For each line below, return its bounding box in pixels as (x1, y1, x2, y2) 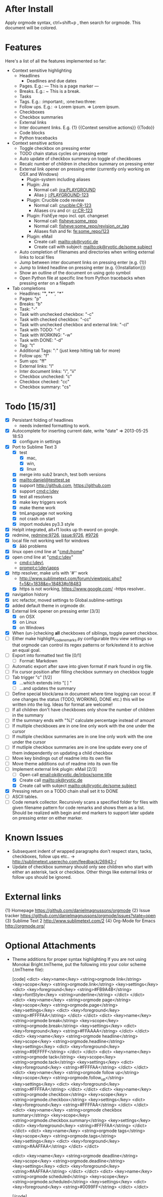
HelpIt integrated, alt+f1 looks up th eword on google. (12, 526, 119, 533)
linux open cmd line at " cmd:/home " (12, 549, 84, 555)
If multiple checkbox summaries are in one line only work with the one (12, 734, 153, 740)
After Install (5, 3, 54, 15)
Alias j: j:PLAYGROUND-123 (34, 192, 89, 198)
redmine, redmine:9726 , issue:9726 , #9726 (12, 532, 99, 538)
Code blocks (19, 129, 45, 135)
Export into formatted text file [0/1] (12, 652, 82, 658)
